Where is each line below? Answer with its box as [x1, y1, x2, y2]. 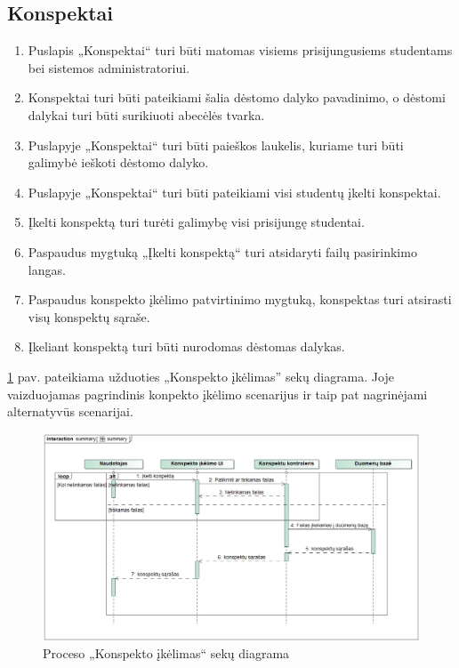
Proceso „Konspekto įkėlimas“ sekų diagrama [43, 644, 290, 663]
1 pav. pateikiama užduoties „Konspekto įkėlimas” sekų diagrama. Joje [7, 366, 394, 385]
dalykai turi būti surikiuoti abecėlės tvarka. [28, 105, 265, 124]
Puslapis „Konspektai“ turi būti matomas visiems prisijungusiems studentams [28, 41, 453, 60]
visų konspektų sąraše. [28, 307, 150, 326]
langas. [28, 260, 66, 278]
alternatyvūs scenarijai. [7, 402, 133, 421]
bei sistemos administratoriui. [28, 58, 190, 76]
